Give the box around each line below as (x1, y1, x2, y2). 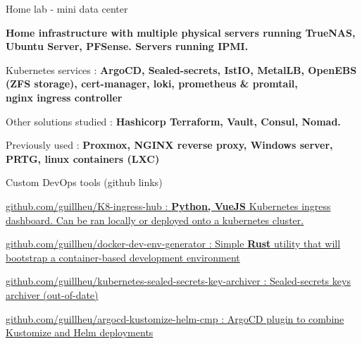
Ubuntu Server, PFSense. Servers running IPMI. (6, 39, 249, 54)
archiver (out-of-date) (6, 287, 99, 302)
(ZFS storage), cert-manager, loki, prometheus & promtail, (6, 76, 298, 91)
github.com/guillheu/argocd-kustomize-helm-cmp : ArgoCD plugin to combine (6, 311, 344, 326)
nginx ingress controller (6, 90, 123, 104)
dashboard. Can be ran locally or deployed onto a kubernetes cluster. (6, 212, 304, 227)
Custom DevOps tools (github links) (6, 175, 163, 190)
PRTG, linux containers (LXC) (6, 151, 160, 166)
